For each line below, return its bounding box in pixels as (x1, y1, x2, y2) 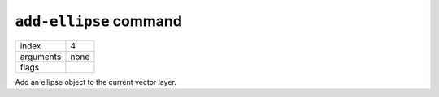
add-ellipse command (15, 12, 183, 30)
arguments (20, 51, 62, 62)
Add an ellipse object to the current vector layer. (15, 77, 176, 86)
